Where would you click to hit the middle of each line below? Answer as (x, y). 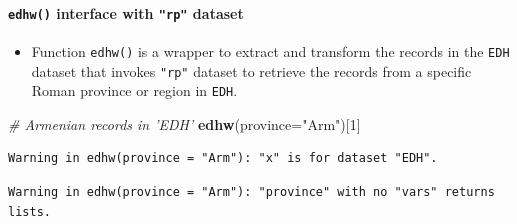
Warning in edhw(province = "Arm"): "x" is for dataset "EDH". (223, 158)
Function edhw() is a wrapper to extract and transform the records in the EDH (270, 50)
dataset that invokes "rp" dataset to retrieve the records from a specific (251, 70)
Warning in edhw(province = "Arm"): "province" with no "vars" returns (251, 192)
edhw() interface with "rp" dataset (126, 12)
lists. (29, 211)
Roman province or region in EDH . (134, 90)
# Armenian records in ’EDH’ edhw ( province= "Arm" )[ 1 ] (184, 123)
